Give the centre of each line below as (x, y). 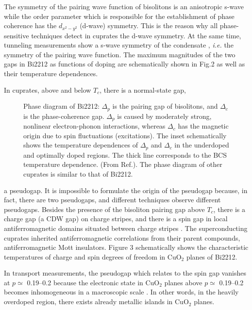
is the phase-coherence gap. (64, 116)
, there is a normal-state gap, (143, 90)
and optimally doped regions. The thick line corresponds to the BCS (125, 155)
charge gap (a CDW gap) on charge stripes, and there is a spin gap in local (116, 219)
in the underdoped (202, 145)
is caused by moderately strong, (164, 116)
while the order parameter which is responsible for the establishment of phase (119, 16)
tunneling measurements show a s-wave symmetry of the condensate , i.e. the (119, 45)
